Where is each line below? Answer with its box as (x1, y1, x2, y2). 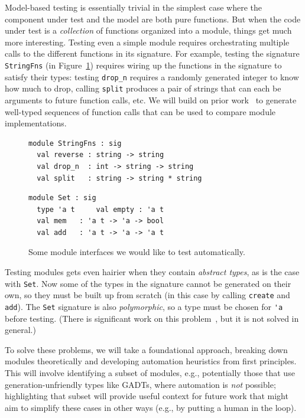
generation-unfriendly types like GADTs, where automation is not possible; (5, 378, 276, 390)
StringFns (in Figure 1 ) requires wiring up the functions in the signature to (5, 58, 282, 71)
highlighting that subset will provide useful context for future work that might (5, 390, 288, 402)
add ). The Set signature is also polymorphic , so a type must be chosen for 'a (5, 300, 283, 312)
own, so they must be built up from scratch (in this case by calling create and (5, 289, 290, 301)
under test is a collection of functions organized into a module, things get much (5, 24, 292, 37)
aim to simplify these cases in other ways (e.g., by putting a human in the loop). (5, 401, 297, 413)
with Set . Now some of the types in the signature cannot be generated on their (5, 277, 291, 289)
